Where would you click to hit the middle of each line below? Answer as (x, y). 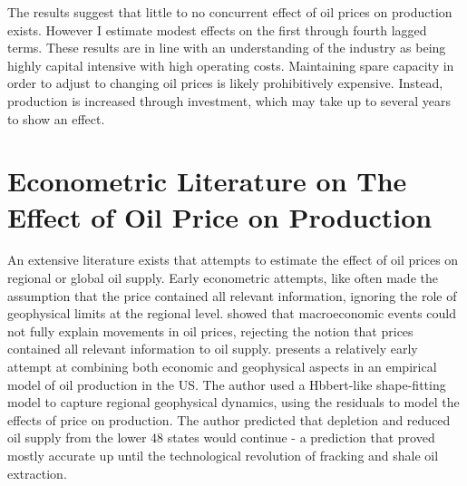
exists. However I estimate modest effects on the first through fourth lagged (217, 29)
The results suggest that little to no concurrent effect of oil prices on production (230, 12)
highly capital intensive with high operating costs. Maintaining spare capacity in (231, 65)
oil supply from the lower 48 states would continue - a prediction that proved (221, 437)
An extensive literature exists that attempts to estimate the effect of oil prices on (233, 260)
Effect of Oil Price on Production (220, 216)
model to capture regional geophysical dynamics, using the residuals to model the (233, 402)
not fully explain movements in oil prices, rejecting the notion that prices (210, 330)
